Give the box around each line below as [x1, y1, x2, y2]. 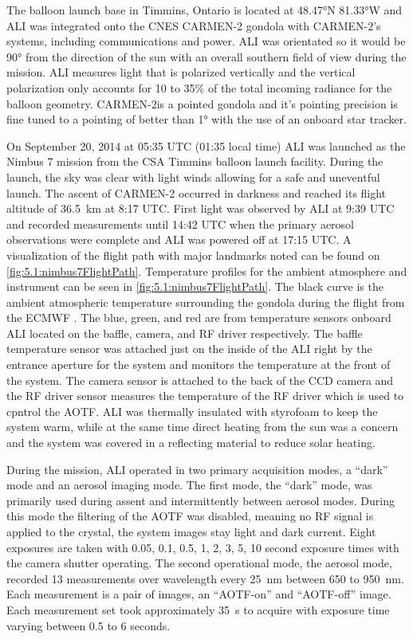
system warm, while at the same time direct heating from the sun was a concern [6, 418, 399, 435]
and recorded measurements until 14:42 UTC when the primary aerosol [6, 215, 355, 232]
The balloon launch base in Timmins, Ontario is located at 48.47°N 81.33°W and [6, 2, 403, 18]
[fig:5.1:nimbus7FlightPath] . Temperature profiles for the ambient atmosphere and [6, 262, 407, 279]
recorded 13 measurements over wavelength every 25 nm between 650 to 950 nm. [6, 570, 404, 586]
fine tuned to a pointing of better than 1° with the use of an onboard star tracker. [6, 111, 407, 127]
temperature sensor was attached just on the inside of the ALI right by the [6, 340, 372, 357]
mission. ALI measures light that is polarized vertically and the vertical [6, 64, 356, 80]
